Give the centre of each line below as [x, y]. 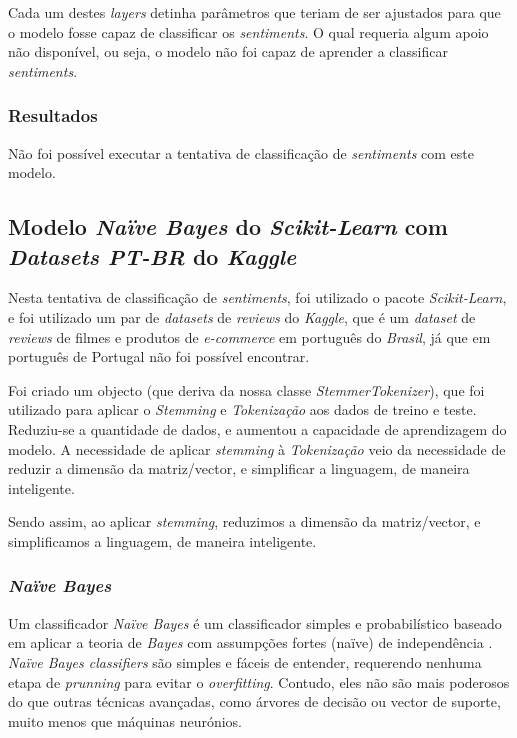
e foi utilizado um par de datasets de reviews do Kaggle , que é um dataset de [242, 316]
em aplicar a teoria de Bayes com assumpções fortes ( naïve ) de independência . [250, 642]
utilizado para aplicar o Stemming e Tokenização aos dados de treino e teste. [242, 409]
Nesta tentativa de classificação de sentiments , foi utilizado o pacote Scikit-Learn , [257, 297]
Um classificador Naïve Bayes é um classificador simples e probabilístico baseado [255, 622]
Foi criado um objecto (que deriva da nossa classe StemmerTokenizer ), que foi [246, 389]
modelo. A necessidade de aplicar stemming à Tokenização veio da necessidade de [257, 448]
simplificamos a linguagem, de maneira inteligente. [162, 540]
